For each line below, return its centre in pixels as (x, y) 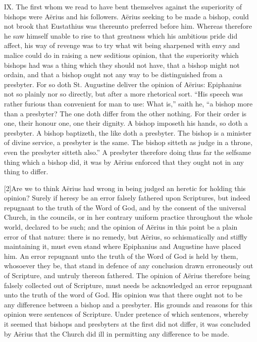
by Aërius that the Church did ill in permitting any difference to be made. (117, 333)
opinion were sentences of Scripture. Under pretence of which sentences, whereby (127, 314)
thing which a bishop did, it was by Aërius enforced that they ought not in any (124, 162)
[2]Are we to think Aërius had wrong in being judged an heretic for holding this (125, 188)
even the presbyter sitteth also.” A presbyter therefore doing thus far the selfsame (128, 152)
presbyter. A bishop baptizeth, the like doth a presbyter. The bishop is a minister (128, 132)
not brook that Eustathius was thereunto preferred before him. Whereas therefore (128, 26)
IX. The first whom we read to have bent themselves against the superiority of (123, 6)
